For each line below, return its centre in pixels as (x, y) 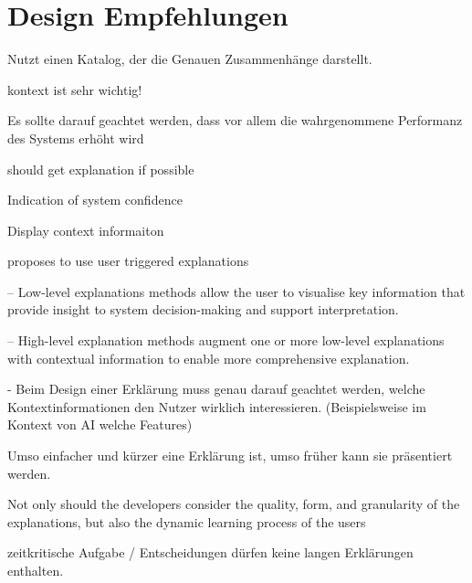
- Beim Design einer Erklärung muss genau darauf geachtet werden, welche (216, 389)
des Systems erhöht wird (76, 138)
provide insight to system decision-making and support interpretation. (203, 309)
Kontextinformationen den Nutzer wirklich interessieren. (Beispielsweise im (217, 406)
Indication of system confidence (95, 200)
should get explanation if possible (101, 169)
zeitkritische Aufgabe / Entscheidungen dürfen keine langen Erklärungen (210, 552)
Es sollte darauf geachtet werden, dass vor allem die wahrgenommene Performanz (235, 120)
